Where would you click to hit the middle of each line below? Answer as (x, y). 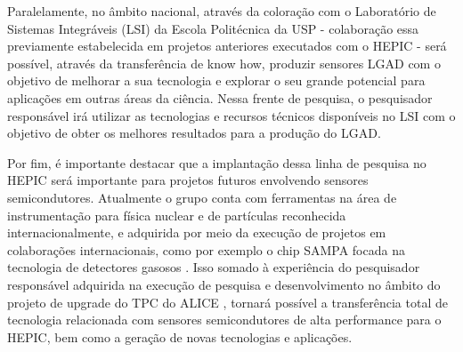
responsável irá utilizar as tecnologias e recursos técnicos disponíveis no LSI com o (231, 115)
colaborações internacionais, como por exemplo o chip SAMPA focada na (206, 249)
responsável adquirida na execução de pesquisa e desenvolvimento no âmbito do (224, 284)
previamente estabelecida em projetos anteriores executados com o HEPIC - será (227, 46)
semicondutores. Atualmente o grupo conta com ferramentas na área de (202, 197)
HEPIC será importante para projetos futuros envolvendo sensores (188, 180)
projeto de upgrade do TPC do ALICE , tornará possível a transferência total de (227, 302)
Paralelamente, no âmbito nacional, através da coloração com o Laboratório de (222, 11)
